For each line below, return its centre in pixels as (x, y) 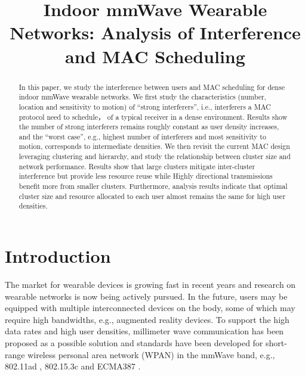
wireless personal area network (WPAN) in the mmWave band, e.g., (151, 354)
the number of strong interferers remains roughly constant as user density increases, (149, 127)
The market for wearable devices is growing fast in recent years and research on (150, 285)
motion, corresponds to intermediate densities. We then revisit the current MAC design (154, 146)
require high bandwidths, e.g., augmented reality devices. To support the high (147, 319)
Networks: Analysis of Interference (155, 32)
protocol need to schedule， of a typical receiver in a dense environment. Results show (153, 116)
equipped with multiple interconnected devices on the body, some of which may (150, 308)
